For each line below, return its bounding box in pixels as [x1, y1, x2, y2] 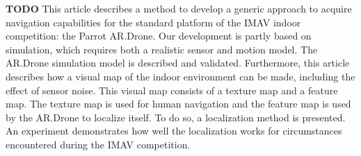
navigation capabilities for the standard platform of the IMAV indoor [6, 15, 301, 29]
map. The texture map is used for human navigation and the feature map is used [6, 96, 351, 111]
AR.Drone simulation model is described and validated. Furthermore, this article [6, 55, 350, 70]
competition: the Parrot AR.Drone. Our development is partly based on [6, 28, 312, 43]
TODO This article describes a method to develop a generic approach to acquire [6, 1, 352, 15]
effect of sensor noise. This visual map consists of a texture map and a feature [6, 83, 338, 97]
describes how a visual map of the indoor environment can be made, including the [6, 69, 355, 83]
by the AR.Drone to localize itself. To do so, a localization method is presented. [6, 110, 346, 124]
